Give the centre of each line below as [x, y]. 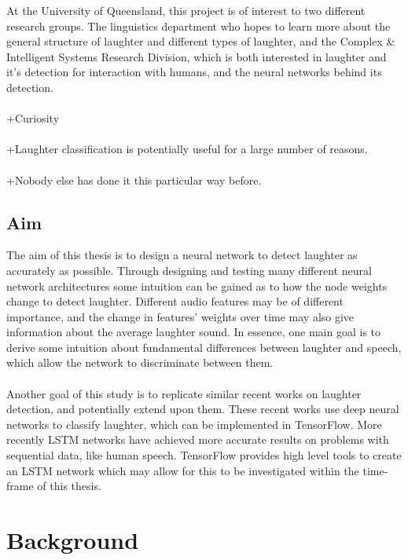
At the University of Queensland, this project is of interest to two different [186, 10]
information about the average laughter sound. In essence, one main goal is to [194, 332]
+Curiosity [33, 118]
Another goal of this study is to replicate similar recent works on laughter [184, 393]
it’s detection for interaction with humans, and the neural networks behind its [194, 72]
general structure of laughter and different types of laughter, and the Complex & [201, 41]
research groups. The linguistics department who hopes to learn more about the [198, 26]
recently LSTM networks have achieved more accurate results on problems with [198, 439]
